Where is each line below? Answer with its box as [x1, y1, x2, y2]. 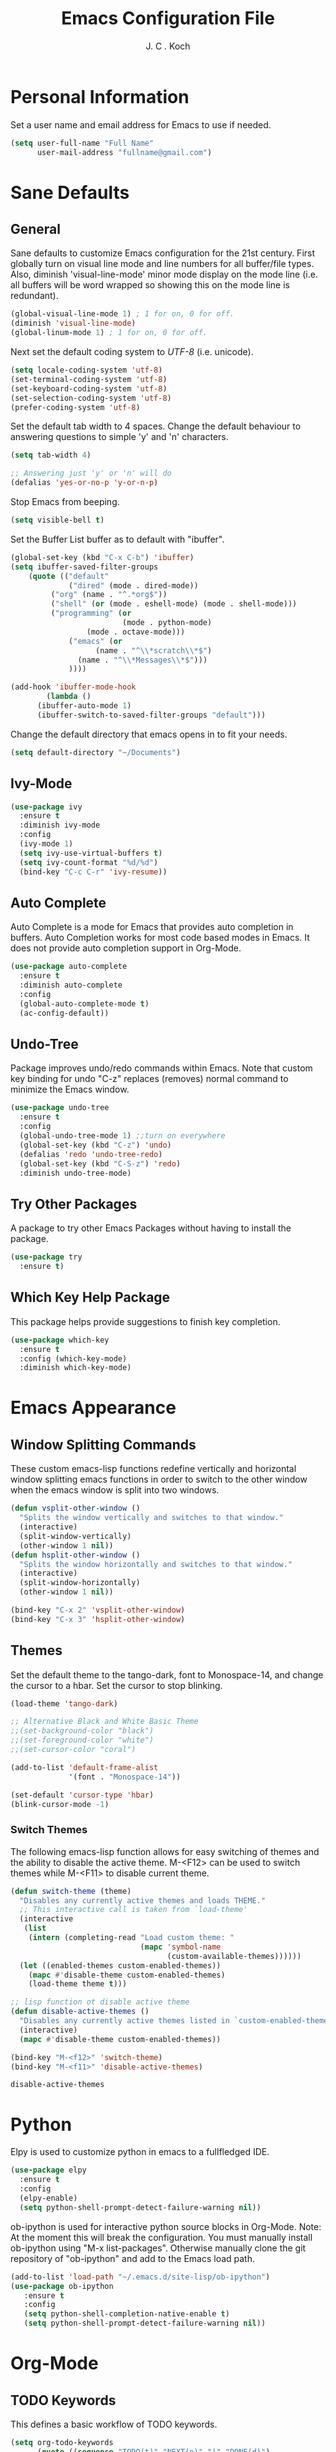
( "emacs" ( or [68, 636, 123, 646]
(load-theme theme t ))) [28, 1979, 128, 1989]
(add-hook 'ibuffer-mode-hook [10, 682, 137, 692]
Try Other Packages [10, 1195, 138, 1212]
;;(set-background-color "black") [10, 1726, 155, 1736]
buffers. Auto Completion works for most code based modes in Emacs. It [10, 932, 310, 944]
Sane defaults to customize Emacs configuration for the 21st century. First [10, 247, 316, 259]
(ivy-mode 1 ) [19, 839, 74, 849]
